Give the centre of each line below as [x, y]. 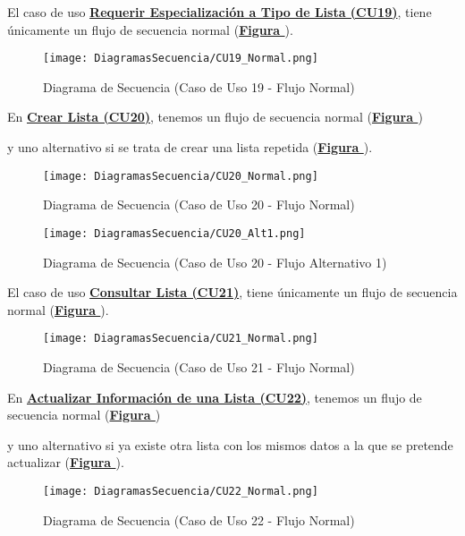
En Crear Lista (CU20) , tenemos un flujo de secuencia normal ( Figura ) [215, 117]
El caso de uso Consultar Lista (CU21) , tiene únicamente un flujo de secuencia [232, 292]
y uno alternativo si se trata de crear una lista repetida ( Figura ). [190, 147]
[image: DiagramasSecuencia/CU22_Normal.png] [181, 491]
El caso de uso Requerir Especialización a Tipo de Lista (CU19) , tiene [220, 12]
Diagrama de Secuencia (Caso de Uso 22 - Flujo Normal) [199, 519]
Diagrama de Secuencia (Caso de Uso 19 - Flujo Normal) [199, 86]
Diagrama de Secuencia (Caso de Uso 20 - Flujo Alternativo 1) [215, 262]
